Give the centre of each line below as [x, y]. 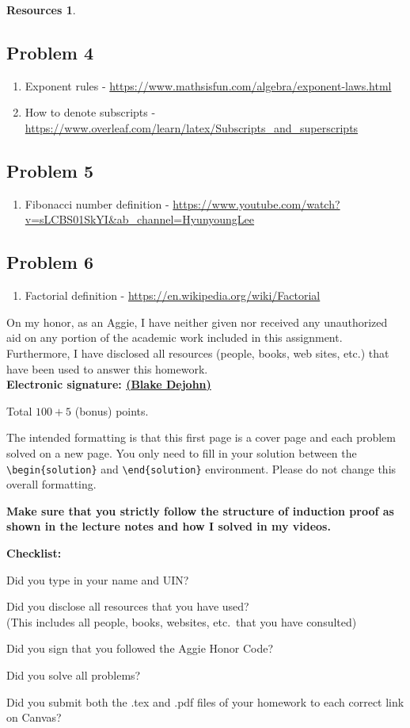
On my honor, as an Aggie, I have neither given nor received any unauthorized [197, 322]
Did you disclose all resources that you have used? [128, 606]
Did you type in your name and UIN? [98, 579]
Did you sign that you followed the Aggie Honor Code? [140, 648]
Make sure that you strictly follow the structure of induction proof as [200, 510]
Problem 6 [50, 262]
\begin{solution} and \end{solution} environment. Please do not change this [201, 468]
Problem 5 [50, 170]
